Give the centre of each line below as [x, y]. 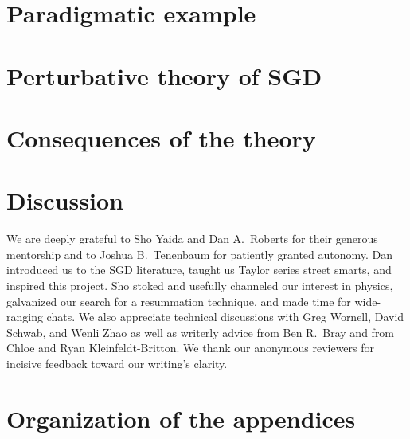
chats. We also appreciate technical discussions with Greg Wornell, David [225, 317]
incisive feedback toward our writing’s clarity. [117, 363]
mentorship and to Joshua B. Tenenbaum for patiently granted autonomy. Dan [200, 254]
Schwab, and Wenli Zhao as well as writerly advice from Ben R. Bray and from [201, 332]
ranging [25, 317]
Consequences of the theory [161, 137]
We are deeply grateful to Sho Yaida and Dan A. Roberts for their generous [192, 239]
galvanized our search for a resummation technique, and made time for [179, 301]
